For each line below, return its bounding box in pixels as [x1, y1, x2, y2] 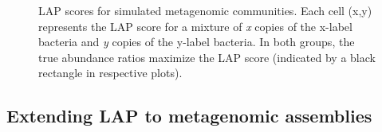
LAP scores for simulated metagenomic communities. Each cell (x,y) [38, 2, 372, 18]
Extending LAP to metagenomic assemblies [6, 103, 372, 128]
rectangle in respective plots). [38, 64, 183, 81]
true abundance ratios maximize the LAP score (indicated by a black [38, 49, 376, 65]
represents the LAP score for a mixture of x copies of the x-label [38, 17, 352, 34]
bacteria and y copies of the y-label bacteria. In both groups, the [38, 33, 355, 50]
